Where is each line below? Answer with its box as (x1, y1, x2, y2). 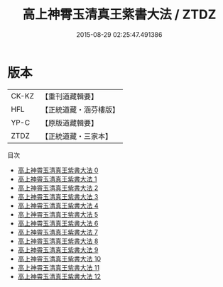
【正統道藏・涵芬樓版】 (40, 104, 119, 114)
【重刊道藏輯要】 (40, 91, 98, 101)
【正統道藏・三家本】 (40, 131, 112, 141)
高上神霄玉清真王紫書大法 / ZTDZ (22, 6, 217, 23)
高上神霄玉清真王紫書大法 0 (17, 166, 99, 174)
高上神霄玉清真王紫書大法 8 (17, 237, 99, 245)
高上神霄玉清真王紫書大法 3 (17, 192, 99, 201)
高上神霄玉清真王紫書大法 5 (17, 210, 99, 218)
